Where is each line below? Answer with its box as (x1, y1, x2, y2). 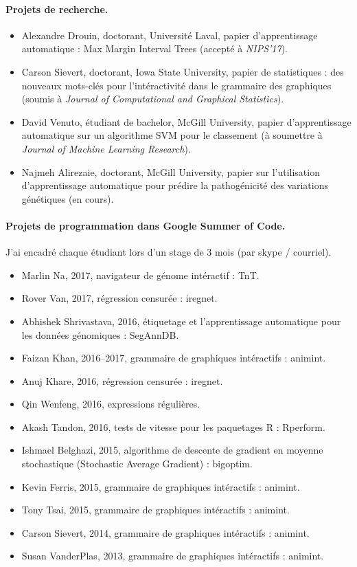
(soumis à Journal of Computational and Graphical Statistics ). (21, 91, 284, 106)
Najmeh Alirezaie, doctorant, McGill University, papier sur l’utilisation (21, 164, 320, 179)
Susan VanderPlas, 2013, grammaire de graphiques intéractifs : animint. (21, 548, 324, 563)
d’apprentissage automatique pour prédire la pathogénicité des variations (21, 178, 329, 192)
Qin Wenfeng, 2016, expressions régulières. (21, 397, 200, 411)
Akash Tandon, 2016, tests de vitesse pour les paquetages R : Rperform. (21, 419, 325, 434)
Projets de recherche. (5, 1, 108, 16)
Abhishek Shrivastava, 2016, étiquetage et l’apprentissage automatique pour (21, 313, 341, 328)
